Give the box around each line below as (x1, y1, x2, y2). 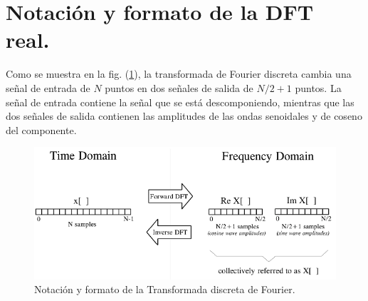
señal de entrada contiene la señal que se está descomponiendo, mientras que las (6, 94, 354, 109)
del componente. (6, 122, 77, 137)
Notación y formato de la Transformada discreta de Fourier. (34, 282, 295, 297)
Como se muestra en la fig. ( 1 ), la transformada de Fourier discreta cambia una (6, 66, 352, 81)
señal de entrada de (6, 80, 90, 95)
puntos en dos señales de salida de (105, 80, 253, 95)
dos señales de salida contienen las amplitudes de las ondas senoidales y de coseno (6, 108, 362, 123)
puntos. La (295, 80, 342, 95)
